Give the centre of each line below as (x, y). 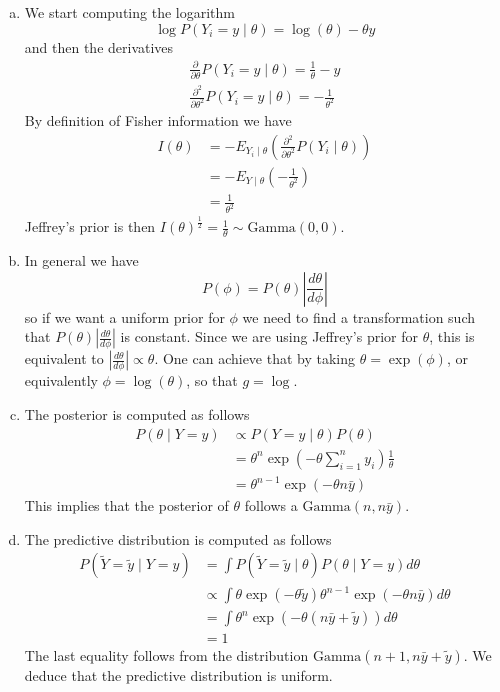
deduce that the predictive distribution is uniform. (178, 675)
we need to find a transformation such (359, 316)
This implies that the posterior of (126, 505)
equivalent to (64, 358)
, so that (212, 380)
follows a (271, 505)
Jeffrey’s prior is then (90, 226)
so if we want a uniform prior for (124, 316)
